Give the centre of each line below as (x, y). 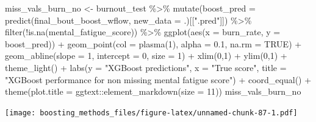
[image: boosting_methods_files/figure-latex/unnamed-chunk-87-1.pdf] (151, 113)
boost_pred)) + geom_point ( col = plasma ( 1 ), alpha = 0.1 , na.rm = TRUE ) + (153, 43)
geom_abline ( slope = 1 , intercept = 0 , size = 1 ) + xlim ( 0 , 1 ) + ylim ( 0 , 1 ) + (146, 56)
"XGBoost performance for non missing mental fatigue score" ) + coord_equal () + (158, 79)
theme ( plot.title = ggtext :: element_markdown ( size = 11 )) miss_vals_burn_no (153, 91)
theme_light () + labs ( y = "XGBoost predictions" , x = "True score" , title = (146, 67)
